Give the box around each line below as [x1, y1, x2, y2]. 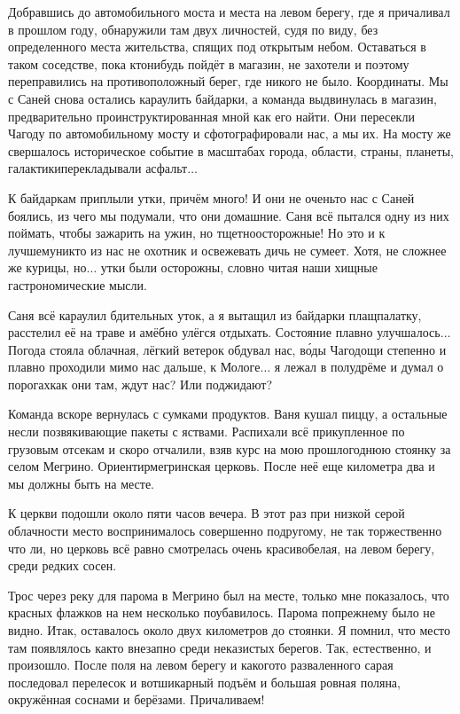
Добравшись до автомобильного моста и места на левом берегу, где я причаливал [8, 3, 450, 20]
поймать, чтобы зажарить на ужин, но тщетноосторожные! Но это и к [8, 224, 386, 242]
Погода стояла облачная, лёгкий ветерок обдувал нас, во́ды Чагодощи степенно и [8, 340, 447, 358]
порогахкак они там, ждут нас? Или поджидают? [8, 374, 273, 393]
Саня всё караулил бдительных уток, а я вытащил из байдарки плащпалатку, [8, 305, 422, 324]
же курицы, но [8, 258, 87, 277]
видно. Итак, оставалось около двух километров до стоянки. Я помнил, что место [8, 621, 451, 639]
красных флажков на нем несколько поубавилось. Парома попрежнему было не [8, 603, 436, 622]
